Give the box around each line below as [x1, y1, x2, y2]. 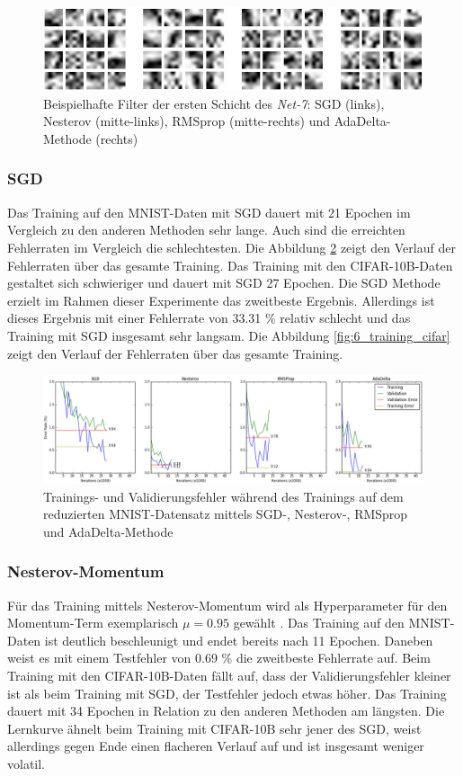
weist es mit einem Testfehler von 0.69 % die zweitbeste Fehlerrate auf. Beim [7, 648, 431, 667]
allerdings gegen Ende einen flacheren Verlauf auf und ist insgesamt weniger [7, 736, 424, 755]
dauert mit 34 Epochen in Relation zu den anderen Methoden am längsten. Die [7, 701, 445, 720]
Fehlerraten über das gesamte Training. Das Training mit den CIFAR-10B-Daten [7, 255, 453, 274]
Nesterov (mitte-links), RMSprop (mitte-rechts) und [43, 111, 331, 130]
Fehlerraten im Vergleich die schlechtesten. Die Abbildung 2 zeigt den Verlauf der [7, 237, 456, 256]
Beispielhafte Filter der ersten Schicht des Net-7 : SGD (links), [43, 94, 385, 112]
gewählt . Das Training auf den [233, 613, 405, 632]
